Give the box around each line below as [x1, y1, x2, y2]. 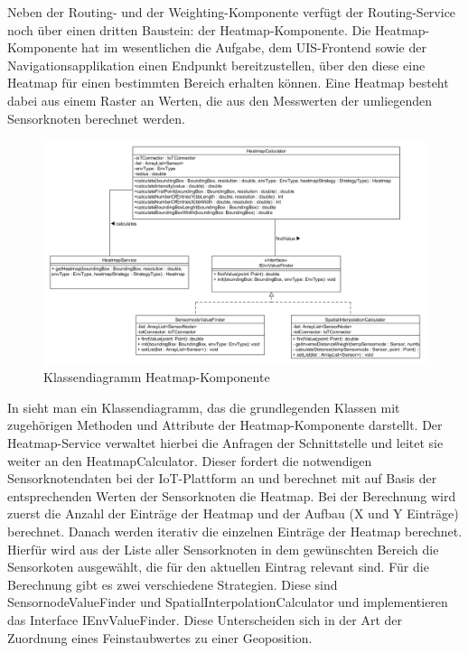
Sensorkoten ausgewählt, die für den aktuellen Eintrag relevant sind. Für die [7, 557, 429, 576]
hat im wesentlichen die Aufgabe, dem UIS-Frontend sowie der [81, 38, 426, 57]
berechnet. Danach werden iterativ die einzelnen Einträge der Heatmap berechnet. [7, 521, 463, 540]
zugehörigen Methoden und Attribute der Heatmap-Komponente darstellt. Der [7, 415, 443, 434]
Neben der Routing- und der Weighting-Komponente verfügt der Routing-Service [7, 3, 456, 21]
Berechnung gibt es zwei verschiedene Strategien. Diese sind [7, 574, 338, 593]
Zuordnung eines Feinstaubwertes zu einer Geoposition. [7, 628, 313, 647]
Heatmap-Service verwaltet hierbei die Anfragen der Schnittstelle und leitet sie [7, 433, 444, 452]
